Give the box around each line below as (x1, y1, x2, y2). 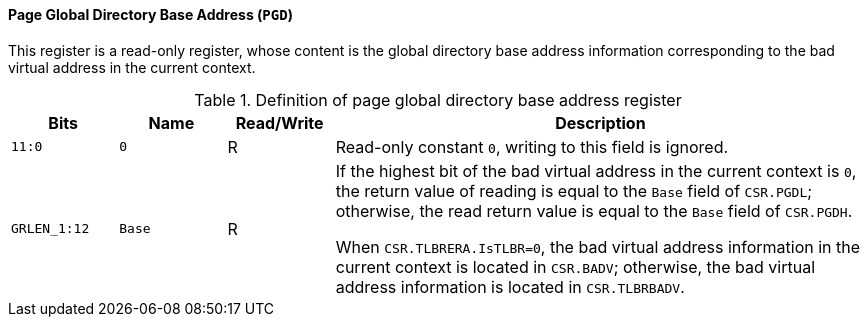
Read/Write (235, 112, 324, 133)
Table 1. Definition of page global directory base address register (194, 89, 682, 110)
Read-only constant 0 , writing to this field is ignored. (335, 136, 729, 157)
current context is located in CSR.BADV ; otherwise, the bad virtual (335, 256, 816, 277)
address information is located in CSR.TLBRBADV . (335, 276, 685, 297)
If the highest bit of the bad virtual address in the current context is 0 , (335, 160, 857, 181)
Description (555, 112, 646, 133)
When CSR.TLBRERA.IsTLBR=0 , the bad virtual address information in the (335, 236, 861, 257)
